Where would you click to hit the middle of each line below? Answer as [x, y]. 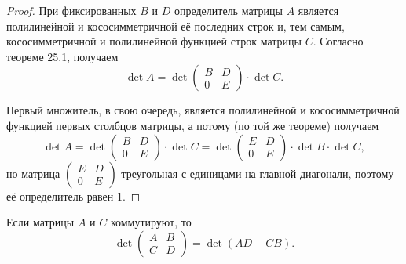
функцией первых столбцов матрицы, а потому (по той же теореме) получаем [193, 125]
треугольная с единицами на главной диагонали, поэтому [258, 173]
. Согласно [338, 41]
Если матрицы [40, 222]
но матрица [33, 173]
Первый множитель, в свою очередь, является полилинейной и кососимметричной [203, 110]
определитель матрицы [228, 10]
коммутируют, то [151, 222]
